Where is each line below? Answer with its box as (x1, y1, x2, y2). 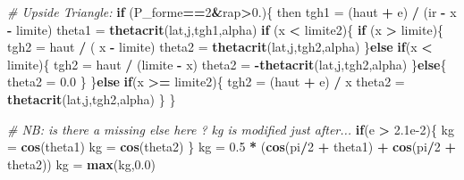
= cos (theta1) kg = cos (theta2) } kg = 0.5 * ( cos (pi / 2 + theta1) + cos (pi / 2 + (7, 137, 457, 156)
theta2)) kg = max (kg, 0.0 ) (7, 154, 156, 173)
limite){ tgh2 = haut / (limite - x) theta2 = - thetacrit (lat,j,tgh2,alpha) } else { (7, 54, 447, 73)
